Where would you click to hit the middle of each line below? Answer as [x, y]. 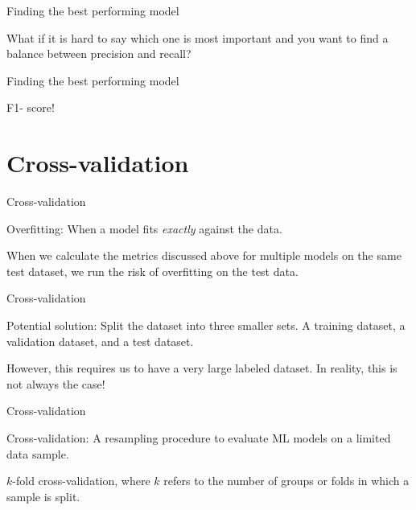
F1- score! [31, 107]
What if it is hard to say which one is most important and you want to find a [198, 37]
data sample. [38, 453]
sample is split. [43, 496]
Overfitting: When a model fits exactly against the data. [144, 228]
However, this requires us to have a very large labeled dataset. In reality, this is [202, 368]
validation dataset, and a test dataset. [100, 341]
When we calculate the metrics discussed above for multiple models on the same [204, 255]
